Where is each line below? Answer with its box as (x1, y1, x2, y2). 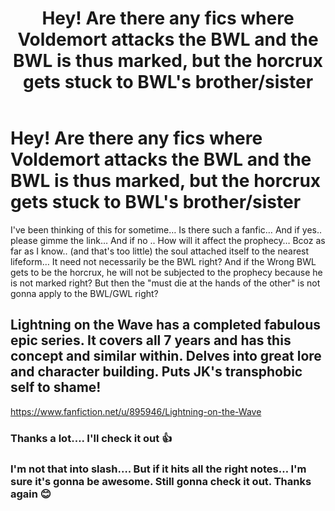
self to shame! (10, 379, 102, 396)
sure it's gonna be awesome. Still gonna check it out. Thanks (10, 474, 312, 488)
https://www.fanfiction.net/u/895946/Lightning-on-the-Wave (10, 405, 262, 417)
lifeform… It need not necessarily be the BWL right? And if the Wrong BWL (10, 255, 317, 267)
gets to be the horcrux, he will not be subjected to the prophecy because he (10, 266, 323, 278)
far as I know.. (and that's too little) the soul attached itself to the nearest (10, 245, 310, 257)
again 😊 (10, 487, 52, 501)
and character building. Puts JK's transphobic (10, 363, 303, 381)
